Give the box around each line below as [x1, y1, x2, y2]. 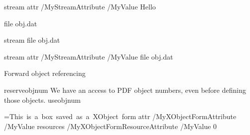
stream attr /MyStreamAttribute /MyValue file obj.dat [4, 51, 173, 62]
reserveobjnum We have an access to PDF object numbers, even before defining [4, 84, 246, 95]
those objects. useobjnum [4, 94, 81, 105]
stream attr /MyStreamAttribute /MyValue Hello [4, 1, 156, 11]
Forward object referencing [4, 68, 86, 78]
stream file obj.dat [4, 35, 60, 45]
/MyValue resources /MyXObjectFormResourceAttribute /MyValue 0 [4, 121, 217, 131]
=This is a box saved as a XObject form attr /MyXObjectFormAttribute [4, 111, 237, 122]
